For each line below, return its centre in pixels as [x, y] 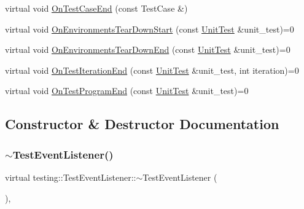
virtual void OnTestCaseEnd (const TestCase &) [96, 8]
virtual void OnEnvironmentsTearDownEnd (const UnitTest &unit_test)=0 [148, 49]
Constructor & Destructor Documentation [142, 124]
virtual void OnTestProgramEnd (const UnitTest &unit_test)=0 [127, 91]
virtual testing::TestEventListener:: [71, 177]
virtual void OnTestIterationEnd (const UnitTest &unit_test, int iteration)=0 [152, 70]
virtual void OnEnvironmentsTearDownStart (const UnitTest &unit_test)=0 [150, 29]
